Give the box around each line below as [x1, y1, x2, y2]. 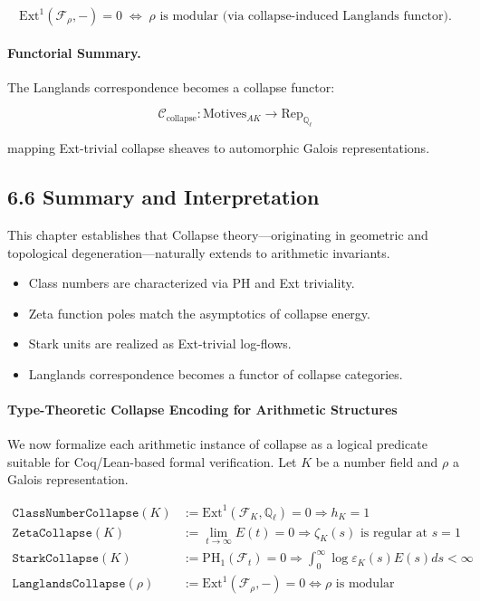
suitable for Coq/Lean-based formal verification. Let [7, 452, 297, 471]
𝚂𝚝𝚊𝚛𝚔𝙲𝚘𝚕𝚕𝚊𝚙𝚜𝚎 [12, 552, 100, 566]
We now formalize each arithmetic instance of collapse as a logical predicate [7, 434, 427, 453]
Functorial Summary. [7, 43, 141, 62]
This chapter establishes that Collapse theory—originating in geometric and [7, 224, 428, 243]
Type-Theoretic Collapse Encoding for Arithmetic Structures [7, 400, 398, 419]
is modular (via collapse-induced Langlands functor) [159, 10, 448, 23]
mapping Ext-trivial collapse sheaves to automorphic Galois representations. [7, 138, 430, 157]
